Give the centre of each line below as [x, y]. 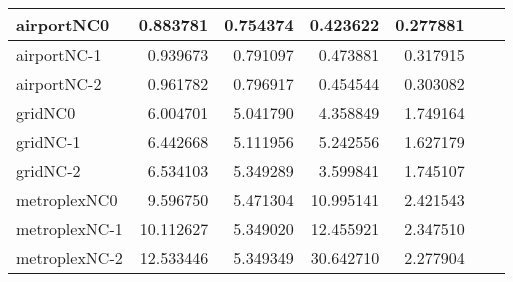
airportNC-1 [59, 54]
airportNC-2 [59, 83]
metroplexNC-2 [69, 257]
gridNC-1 [48, 141]
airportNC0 [63, 24]
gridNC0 [46, 112]
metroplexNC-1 [69, 228]
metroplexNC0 [67, 199]
